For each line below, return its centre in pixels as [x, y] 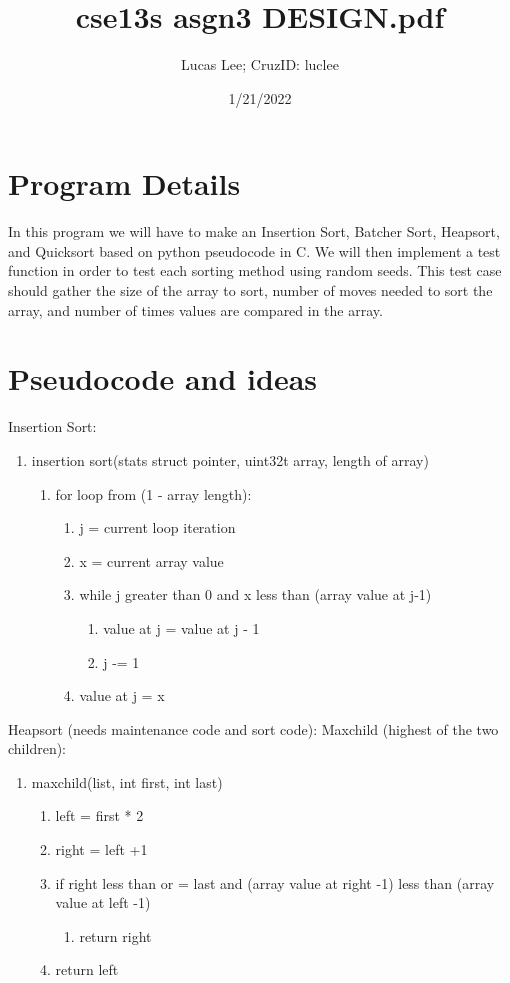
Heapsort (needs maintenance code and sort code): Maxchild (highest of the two [253, 728]
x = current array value [151, 560]
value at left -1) [103, 902]
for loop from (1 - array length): [153, 493]
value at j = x [122, 695]
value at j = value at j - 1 [181, 627]
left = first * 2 [99, 815]
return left [87, 969]
